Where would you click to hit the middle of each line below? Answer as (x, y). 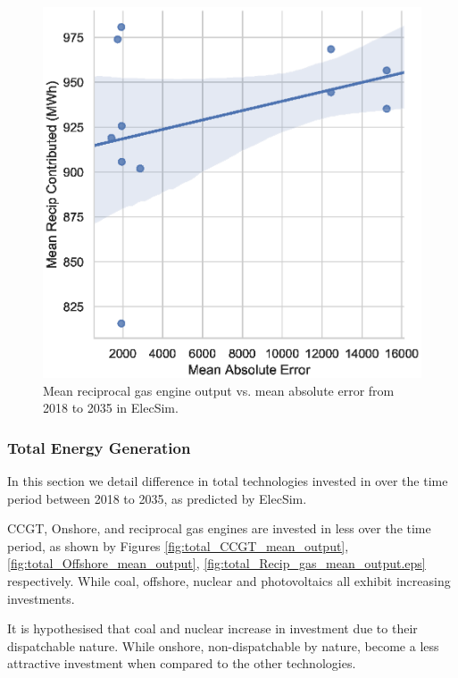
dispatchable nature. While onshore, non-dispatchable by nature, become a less (223, 645)
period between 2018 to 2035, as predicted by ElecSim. (157, 498)
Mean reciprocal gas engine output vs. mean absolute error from (219, 390)
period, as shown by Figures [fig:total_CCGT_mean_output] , (178, 545)
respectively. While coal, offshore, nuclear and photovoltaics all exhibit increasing (229, 581)
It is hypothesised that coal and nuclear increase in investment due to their (212, 628)
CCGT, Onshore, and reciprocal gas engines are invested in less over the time (219, 528)
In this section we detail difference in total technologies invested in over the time (228, 481)
